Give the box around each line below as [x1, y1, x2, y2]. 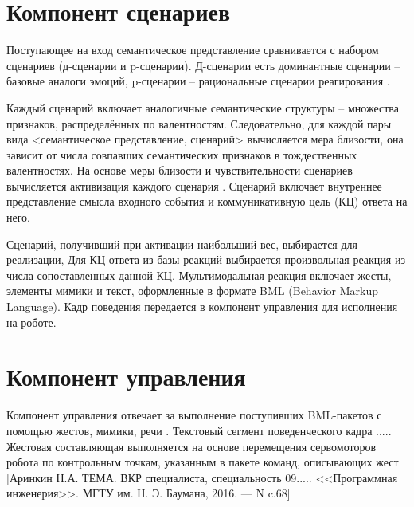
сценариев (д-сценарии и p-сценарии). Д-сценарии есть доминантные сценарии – [6, 57, 400, 73]
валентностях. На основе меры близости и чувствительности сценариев [6, 162, 353, 179]
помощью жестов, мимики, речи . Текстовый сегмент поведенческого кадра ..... [6, 422, 392, 438]
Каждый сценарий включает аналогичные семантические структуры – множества [6, 99, 399, 116]
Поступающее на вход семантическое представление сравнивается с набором [6, 41, 379, 58]
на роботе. [6, 313, 57, 330]
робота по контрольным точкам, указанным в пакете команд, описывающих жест [6, 454, 399, 470]
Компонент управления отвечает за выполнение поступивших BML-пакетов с [6, 407, 382, 423]
